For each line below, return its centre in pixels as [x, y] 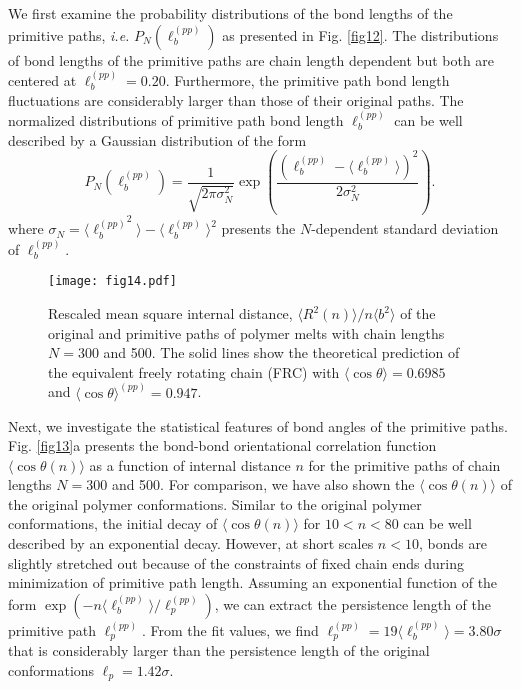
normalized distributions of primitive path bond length [176, 120]
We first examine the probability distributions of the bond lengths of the [230, 13]
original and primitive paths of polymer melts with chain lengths [246, 332]
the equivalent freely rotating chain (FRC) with [194, 371]
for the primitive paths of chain [404, 464]
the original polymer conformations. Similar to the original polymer [215, 503]
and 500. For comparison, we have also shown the [263, 484]
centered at [42, 80]
